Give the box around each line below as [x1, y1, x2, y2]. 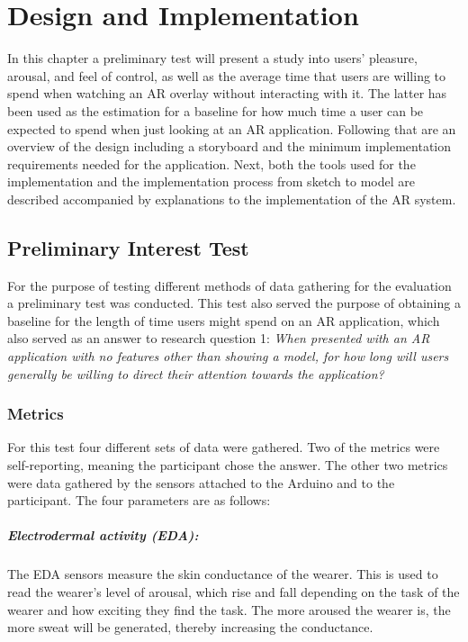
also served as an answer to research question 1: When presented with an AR [7, 329, 430, 348]
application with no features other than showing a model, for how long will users [7, 347, 449, 366]
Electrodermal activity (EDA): [7, 526, 199, 545]
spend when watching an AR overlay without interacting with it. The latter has [7, 84, 447, 103]
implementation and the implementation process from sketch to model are [7, 172, 415, 191]
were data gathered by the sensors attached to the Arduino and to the [7, 473, 395, 492]
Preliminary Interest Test [7, 233, 249, 261]
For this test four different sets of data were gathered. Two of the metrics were [7, 438, 440, 457]
